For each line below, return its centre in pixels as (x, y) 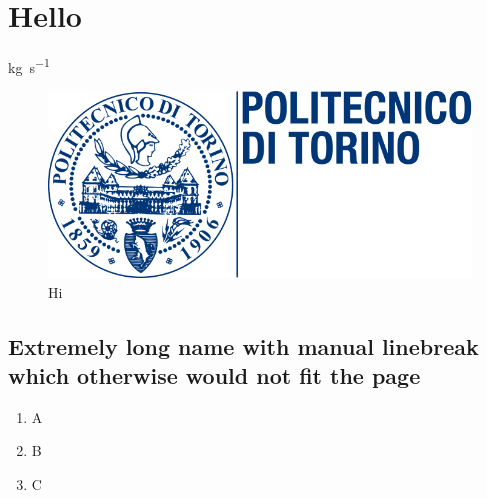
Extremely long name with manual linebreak (243, 345)
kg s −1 (29, 65)
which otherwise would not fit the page (214, 374)
